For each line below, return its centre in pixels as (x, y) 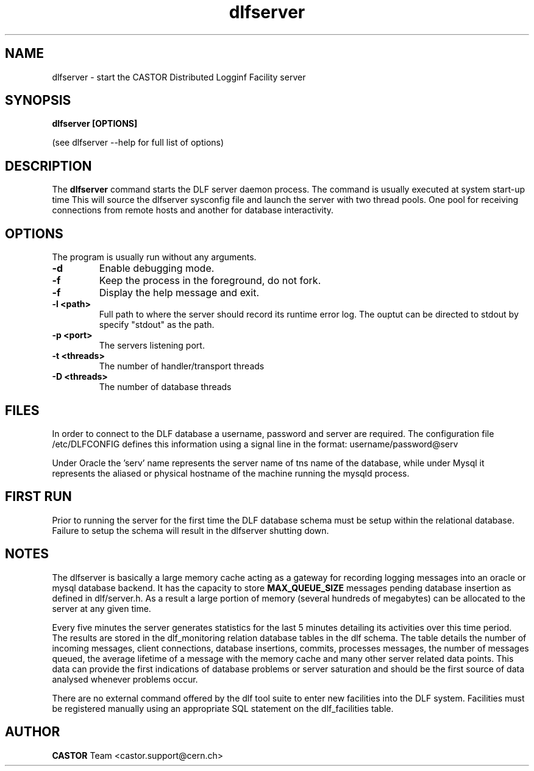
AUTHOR (33, 732)
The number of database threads (165, 387)
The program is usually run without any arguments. (154, 257)
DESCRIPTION (48, 166)
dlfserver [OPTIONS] (95, 124)
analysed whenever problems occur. (125, 679)
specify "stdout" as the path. (157, 325)
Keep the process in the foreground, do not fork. (210, 281)
